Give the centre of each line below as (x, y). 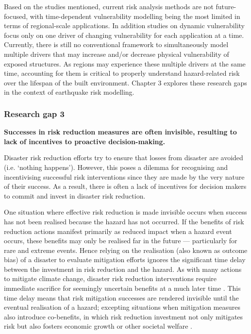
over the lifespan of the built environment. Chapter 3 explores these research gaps (125, 82)
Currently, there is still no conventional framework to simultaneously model (116, 44)
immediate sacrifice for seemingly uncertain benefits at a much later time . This (122, 288)
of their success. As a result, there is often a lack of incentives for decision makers (125, 186)
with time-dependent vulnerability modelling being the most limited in (135, 16)
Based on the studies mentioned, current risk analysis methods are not (109, 6)
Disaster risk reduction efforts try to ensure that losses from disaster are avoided (124, 158)
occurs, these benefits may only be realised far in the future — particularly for (121, 241)
